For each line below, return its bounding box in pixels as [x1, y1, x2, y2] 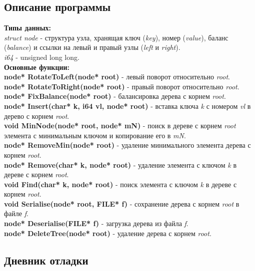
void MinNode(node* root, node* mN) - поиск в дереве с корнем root [4, 120, 236, 131]
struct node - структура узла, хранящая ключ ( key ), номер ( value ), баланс [4, 32, 228, 42]
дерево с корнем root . [4, 110, 69, 121]
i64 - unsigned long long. [4, 51, 79, 62]
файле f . [4, 208, 28, 219]
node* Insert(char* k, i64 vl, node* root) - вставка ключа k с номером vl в [4, 100, 251, 111]
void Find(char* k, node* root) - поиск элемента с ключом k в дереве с [4, 179, 237, 189]
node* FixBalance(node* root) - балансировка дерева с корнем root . [4, 91, 226, 101]
